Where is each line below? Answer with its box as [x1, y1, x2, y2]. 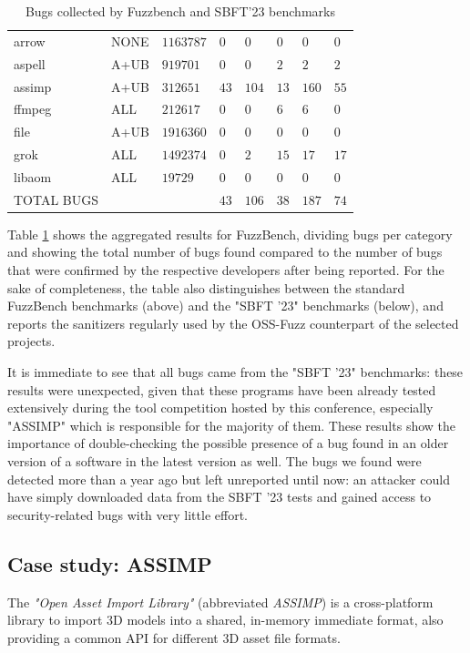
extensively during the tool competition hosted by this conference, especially [7, 398, 434, 417]
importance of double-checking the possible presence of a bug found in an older [7, 434, 449, 453]
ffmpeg [14, 99, 52, 118]
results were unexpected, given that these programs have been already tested [7, 380, 436, 399]
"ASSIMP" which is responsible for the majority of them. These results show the [7, 415, 456, 434]
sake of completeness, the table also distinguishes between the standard [7, 278, 405, 297]
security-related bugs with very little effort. [7, 505, 248, 524]
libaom [14, 167, 52, 186]
